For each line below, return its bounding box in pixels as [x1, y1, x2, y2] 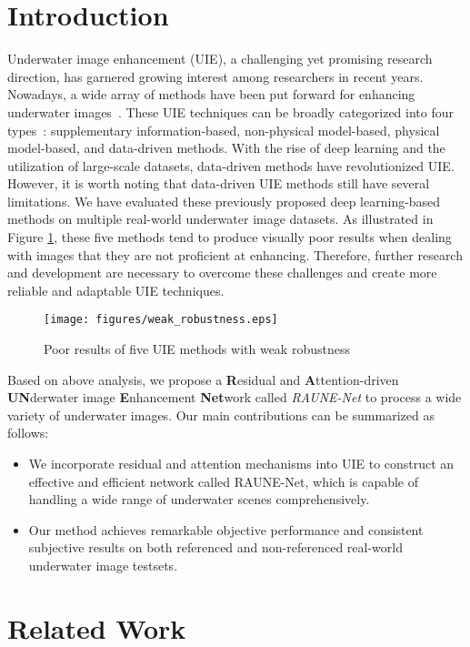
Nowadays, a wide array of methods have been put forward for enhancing [7, 85, 415, 104]
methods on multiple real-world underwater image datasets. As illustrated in [7, 209, 434, 228]
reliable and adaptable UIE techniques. [7, 280, 225, 299]
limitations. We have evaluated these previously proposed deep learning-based [7, 191, 441, 210]
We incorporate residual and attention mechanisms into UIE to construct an [28, 454, 455, 473]
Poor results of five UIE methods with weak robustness [44, 339, 350, 359]
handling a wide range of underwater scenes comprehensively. [28, 490, 370, 509]
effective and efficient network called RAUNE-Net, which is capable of [28, 471, 419, 490]
